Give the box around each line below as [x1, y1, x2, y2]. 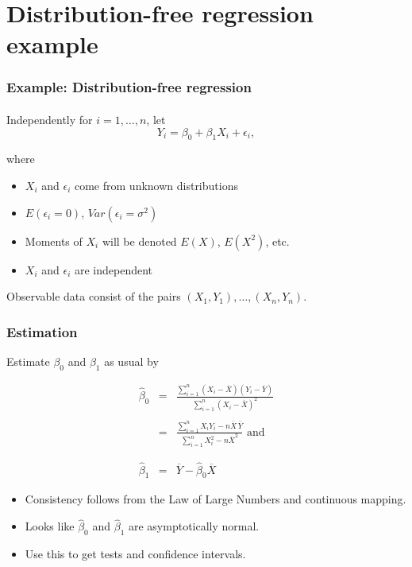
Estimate [6, 352, 50, 369]
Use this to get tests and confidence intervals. [25, 546, 246, 561]
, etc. [265, 232, 290, 249]
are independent [74, 261, 153, 278]
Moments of [25, 232, 83, 249]
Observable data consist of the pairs [6, 288, 181, 305]
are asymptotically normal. [128, 518, 260, 534]
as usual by [104, 352, 159, 369]
